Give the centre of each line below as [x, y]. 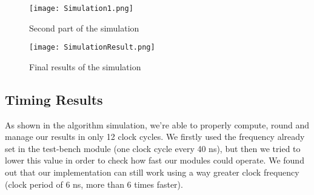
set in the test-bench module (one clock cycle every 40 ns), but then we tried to [153, 148]
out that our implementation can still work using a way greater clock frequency [152, 172]
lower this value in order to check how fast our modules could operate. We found [155, 160]
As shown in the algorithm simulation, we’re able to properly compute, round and [157, 124]
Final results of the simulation [85, 66]
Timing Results [54, 99]
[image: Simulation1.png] [81, 8]
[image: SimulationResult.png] [92, 48]
